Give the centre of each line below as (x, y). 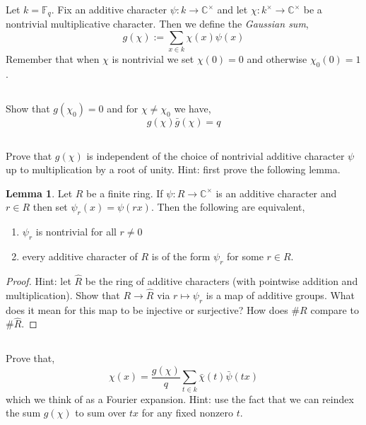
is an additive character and (276, 193)
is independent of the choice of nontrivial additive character (216, 155)
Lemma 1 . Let (39, 193)
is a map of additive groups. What (281, 295)
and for (123, 109)
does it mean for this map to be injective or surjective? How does (147, 309)
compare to (335, 309)
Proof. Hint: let (39, 280)
